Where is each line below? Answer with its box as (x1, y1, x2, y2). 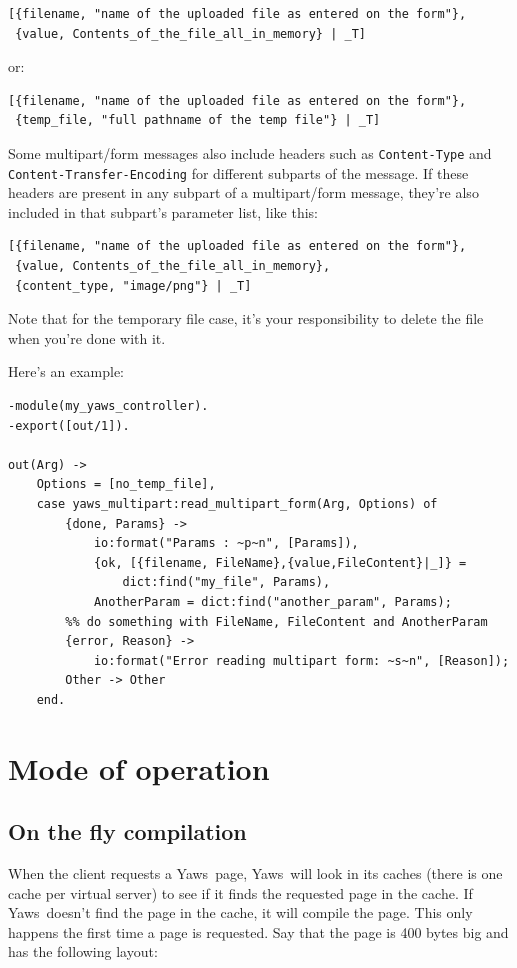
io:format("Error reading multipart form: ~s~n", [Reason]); (93, 653, 510, 668)
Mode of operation (8, 747, 270, 788)
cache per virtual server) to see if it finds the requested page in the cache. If (8, 882, 473, 903)
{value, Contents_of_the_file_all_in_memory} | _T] (15, 26, 366, 41)
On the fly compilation (8, 816, 247, 847)
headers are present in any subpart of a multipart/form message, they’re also (8, 182, 479, 203)
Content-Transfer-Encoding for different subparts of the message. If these (8, 162, 469, 183)
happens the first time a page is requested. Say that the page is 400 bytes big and (8, 921, 509, 942)
